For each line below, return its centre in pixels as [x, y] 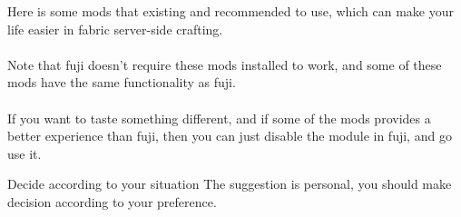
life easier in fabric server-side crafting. [115, 29]
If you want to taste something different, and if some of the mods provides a [219, 118]
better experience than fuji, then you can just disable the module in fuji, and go [230, 136]
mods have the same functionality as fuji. [122, 82]
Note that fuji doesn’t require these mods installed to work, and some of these [225, 64]
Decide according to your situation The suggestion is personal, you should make [230, 184]
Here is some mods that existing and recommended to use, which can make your [230, 11]
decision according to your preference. [112, 201]
